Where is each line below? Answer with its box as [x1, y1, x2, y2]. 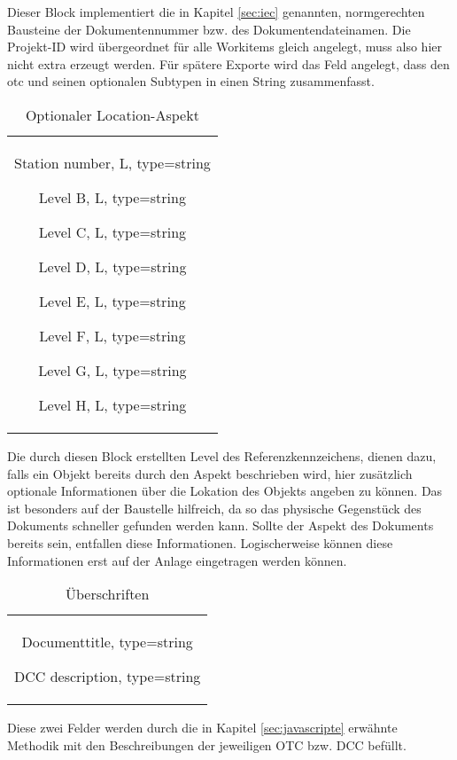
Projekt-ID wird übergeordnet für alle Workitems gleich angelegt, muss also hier [7, 37, 442, 56]
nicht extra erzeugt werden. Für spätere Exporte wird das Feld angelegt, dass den [7, 54, 450, 73]
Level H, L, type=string [38, 394, 187, 415]
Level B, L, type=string [38, 186, 186, 208]
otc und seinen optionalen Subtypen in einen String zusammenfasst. [7, 72, 375, 90]
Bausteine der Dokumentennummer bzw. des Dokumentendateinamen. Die [7, 20, 411, 38]
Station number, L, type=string [14, 152, 211, 173]
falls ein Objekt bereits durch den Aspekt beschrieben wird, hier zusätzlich [7, 464, 413, 482]
